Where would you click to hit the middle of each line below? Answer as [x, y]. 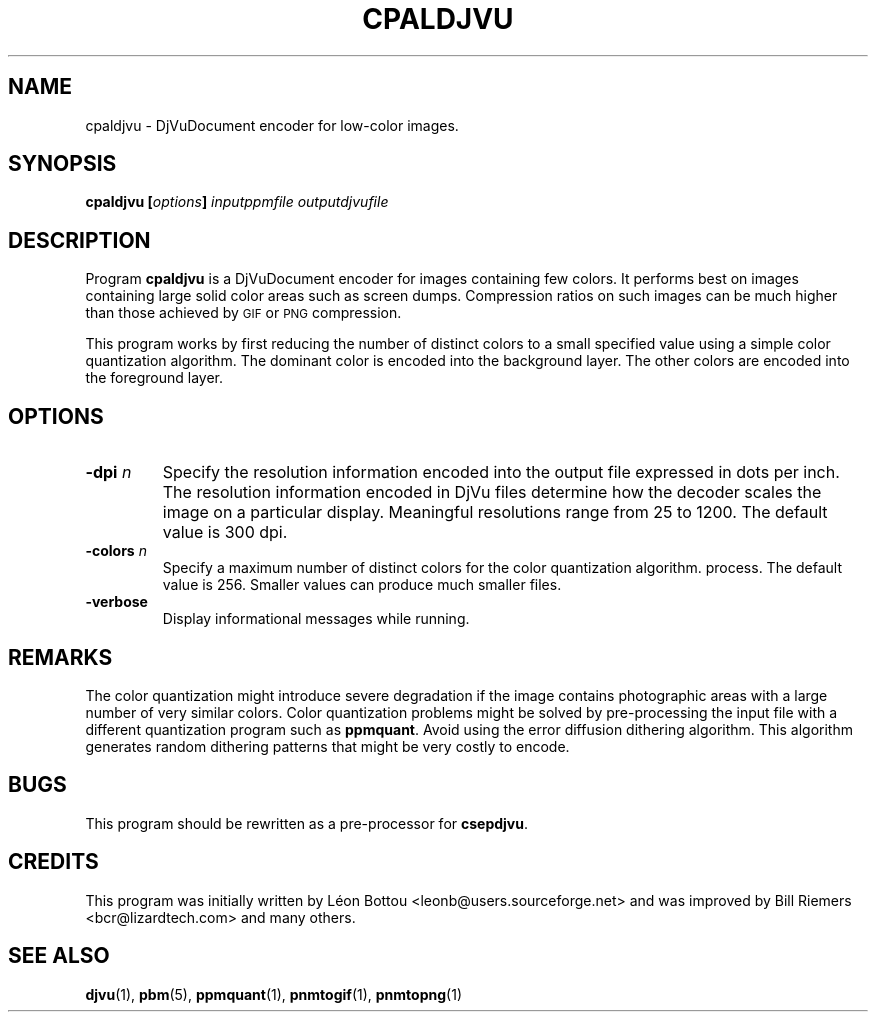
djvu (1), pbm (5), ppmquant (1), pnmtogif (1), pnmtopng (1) [273, 994]
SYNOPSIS [62, 164]
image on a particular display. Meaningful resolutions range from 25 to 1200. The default [495, 512]
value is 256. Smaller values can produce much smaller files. [362, 585]
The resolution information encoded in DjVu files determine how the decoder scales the [492, 492]
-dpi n [108, 472]
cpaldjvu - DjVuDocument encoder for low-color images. [272, 125]
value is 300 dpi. [225, 532]
